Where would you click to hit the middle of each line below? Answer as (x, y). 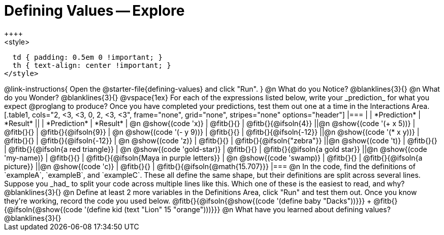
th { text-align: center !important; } (92, 65)
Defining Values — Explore (94, 11)
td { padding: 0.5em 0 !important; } (87, 57)
